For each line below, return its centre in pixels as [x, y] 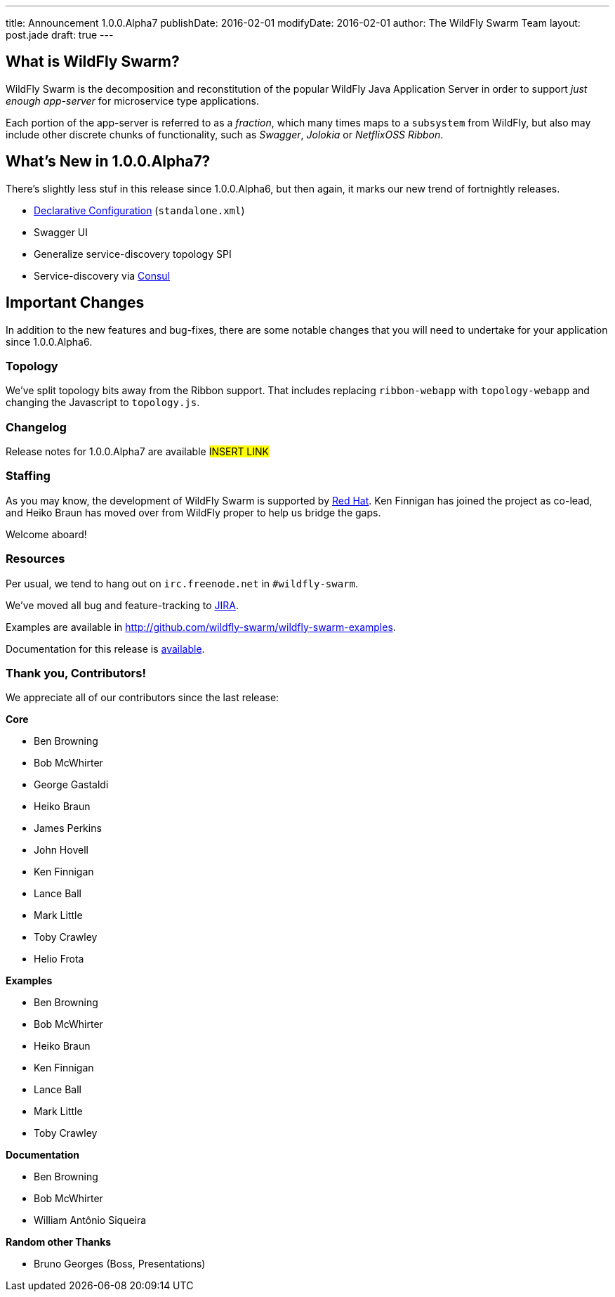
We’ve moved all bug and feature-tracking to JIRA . [122, 605]
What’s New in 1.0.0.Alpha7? [108, 162]
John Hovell [61, 850]
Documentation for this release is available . [105, 648]
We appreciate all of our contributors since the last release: [143, 698]
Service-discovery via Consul [102, 275]
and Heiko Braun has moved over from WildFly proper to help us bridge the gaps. [193, 512]
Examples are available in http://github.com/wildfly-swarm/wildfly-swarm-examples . [201, 627]
